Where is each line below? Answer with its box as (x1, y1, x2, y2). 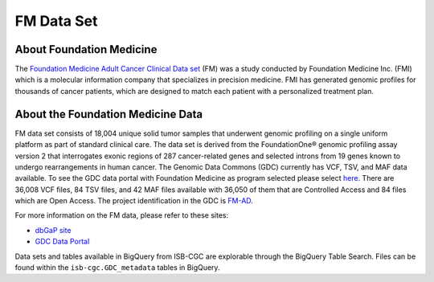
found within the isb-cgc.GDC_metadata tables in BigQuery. (14, 263, 220, 272)
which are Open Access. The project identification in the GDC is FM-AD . (14, 196, 253, 206)
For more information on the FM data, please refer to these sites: (14, 210, 229, 220)
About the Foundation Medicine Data (14, 107, 203, 121)
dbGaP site (35, 225, 72, 235)
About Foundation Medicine (14, 43, 158, 56)
